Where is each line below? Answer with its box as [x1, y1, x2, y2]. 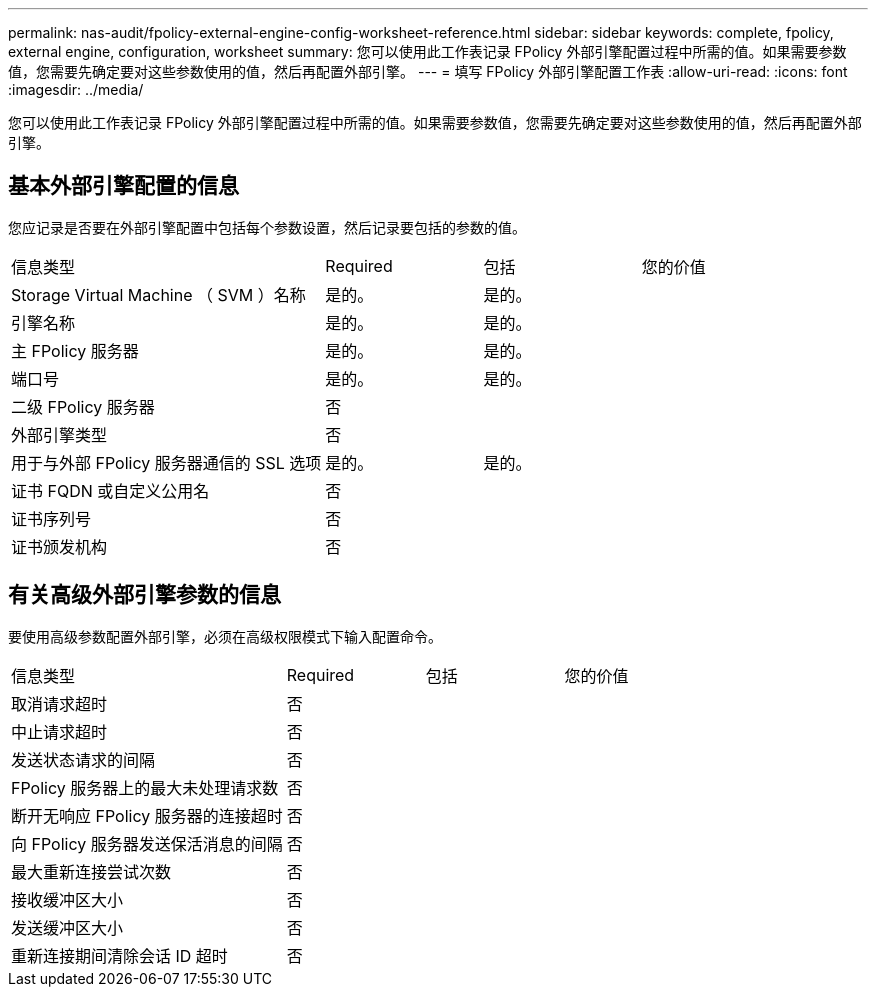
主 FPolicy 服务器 [11, 340, 139, 361]
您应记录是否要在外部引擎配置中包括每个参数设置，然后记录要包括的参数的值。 [8, 218, 526, 236]
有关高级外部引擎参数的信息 [8, 582, 281, 608]
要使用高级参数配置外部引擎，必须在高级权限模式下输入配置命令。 [8, 627, 442, 645]
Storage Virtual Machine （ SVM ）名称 [11, 284, 306, 305]
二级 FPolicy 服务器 [11, 396, 155, 417]
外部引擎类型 [11, 424, 108, 445]
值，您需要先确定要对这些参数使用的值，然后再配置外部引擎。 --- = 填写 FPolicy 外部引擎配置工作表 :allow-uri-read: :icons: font [8, 63, 848, 80]
